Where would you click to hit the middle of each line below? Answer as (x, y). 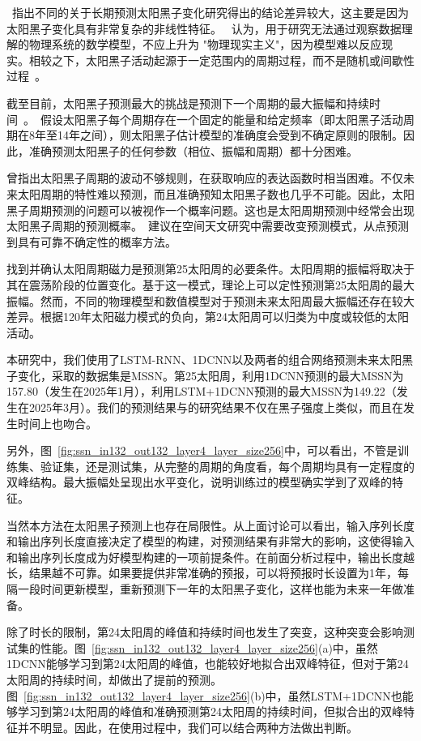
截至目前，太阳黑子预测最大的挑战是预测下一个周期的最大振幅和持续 (188, 103)
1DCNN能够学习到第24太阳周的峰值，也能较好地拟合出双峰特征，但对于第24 (208, 664)
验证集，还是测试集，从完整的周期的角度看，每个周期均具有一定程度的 (227, 466)
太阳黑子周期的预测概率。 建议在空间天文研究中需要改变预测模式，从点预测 (208, 226)
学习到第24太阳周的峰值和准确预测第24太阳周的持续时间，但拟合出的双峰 (210, 711)
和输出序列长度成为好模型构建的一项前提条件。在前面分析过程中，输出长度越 (210, 557)
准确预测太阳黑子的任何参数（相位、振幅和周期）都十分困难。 (193, 150)
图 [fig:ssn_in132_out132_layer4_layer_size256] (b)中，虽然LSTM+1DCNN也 (204, 695)
